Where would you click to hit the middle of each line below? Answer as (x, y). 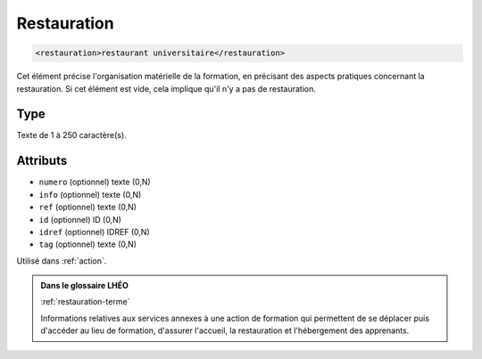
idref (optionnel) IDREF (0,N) (95, 232)
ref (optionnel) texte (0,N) (88, 207)
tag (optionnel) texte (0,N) (88, 244)
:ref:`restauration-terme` (85, 302)
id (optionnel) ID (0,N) (80, 219)
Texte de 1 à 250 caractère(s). (71, 135)
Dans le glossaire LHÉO (85, 286)
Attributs (42, 161)
